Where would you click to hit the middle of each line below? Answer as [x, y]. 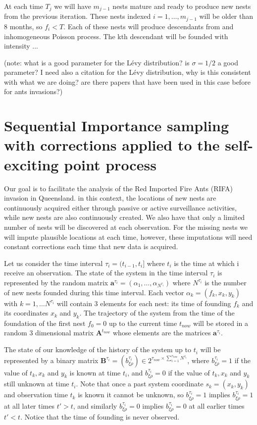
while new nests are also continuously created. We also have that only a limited [125, 217]
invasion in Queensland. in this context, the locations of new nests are [110, 198]
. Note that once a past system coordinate [140, 384]
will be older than [226, 16]
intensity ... [21, 46]
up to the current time [143, 323]
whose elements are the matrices [162, 333]
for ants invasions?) [33, 91]
